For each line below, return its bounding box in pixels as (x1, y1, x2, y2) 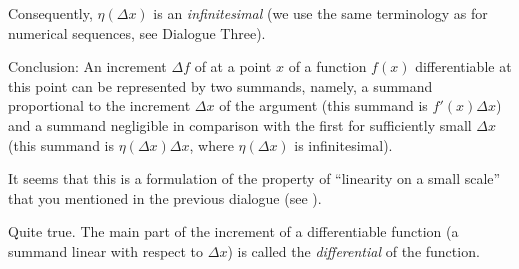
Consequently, (8, 3, 93, 23)
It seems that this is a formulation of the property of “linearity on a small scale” (8, 168, 501, 189)
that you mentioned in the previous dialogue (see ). (8, 187, 322, 208)
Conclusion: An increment (8, 56, 167, 77)
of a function (288, 56, 367, 77)
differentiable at (415, 56, 512, 77)
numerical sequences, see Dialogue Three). (8, 22, 266, 43)
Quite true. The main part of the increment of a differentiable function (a (8, 221, 459, 242)
